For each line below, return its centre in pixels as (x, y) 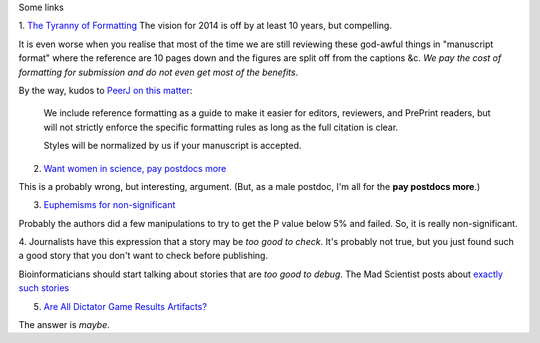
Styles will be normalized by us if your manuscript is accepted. (172, 146)
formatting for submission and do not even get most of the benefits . (158, 72)
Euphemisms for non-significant (109, 205)
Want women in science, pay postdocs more (135, 168)
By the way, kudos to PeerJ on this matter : (105, 90)
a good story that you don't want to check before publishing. (143, 256)
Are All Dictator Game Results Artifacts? (125, 306)
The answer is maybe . (64, 325)
